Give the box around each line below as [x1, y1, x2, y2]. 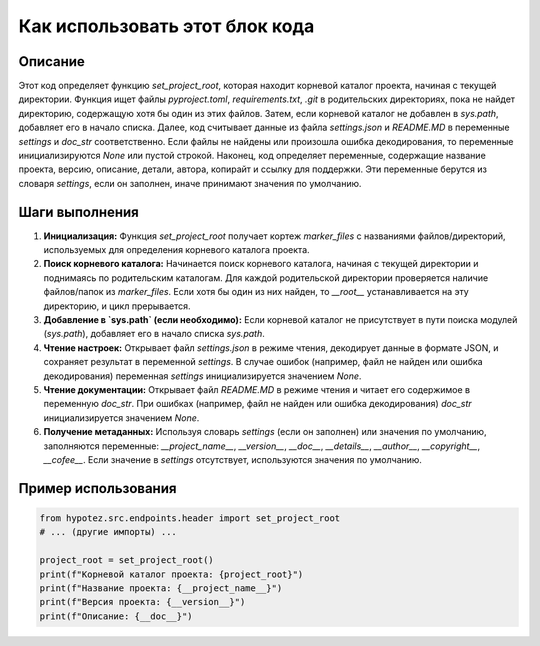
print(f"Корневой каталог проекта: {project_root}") [39, 568, 304, 580]
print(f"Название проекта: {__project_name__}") [39, 582, 283, 594]
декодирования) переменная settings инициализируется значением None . [43, 370, 362, 382]
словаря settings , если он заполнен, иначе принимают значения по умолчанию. [18, 177, 362, 189]
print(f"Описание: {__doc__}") [39, 610, 194, 622]
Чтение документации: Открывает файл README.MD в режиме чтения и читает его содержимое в [43, 384, 470, 395]
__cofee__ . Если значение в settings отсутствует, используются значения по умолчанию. [43, 453, 422, 465]
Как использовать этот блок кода [18, 15, 315, 37]
